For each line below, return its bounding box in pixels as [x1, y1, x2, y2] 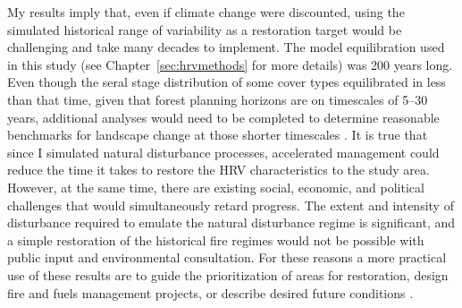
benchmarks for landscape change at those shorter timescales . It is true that [7, 125, 428, 144]
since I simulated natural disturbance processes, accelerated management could [7, 142, 440, 161]
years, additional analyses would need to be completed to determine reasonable [7, 107, 440, 126]
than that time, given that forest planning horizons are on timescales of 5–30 [7, 90, 428, 108]
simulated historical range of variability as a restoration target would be [7, 20, 402, 38]
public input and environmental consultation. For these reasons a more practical [7, 248, 447, 267]
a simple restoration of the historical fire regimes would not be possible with [7, 230, 424, 249]
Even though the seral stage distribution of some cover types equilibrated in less [7, 73, 446, 91]
